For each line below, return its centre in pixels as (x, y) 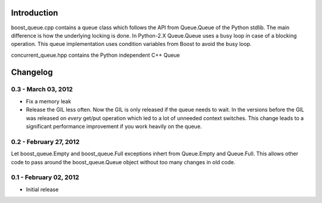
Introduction (35, 13)
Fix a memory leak (49, 101)
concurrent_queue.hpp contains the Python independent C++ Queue (95, 55)
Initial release (42, 189)
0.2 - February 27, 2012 (45, 142)
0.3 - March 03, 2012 (42, 90)
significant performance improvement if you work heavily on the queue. (114, 127)
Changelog (32, 72)
